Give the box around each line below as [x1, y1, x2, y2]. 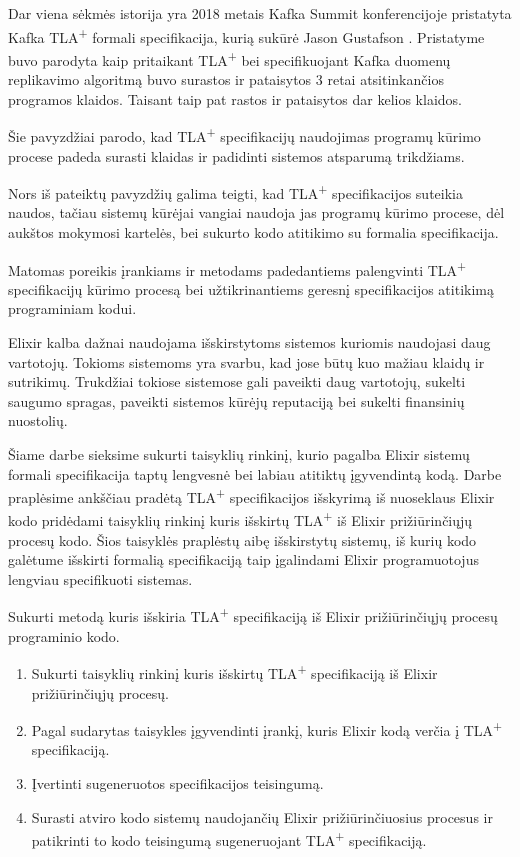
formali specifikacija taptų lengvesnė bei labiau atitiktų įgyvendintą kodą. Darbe [8, 463, 502, 484]
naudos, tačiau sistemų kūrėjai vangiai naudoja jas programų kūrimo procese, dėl [8, 202, 505, 223]
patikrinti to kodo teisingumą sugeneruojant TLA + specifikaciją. [31, 827, 427, 850]
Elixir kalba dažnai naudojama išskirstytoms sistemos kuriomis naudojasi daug [8, 332, 491, 352]
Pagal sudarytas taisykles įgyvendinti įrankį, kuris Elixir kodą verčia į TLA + [31, 717, 503, 740]
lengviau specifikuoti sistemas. [8, 568, 193, 589]
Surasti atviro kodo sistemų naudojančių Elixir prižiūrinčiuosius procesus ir [31, 806, 493, 827]
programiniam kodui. [8, 298, 137, 319]
